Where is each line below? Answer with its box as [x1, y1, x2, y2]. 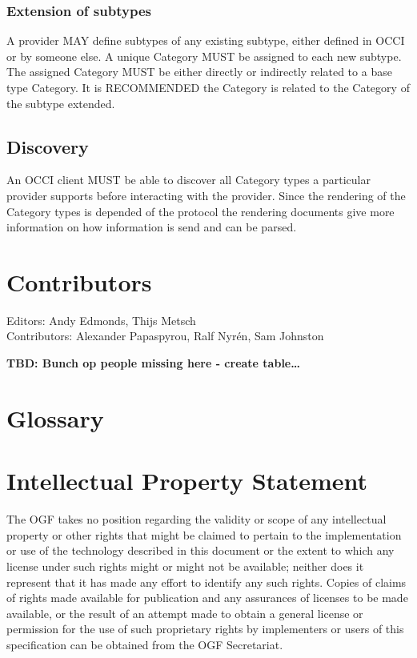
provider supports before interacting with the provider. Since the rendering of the [6, 187, 406, 203]
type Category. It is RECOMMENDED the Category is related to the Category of [6, 79, 410, 95]
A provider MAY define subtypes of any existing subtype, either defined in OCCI [6, 32, 405, 49]
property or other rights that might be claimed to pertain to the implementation [6, 526, 402, 543]
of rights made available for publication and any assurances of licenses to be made [6, 589, 408, 606]
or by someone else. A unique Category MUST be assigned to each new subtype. [6, 47, 402, 64]
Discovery [6, 134, 89, 158]
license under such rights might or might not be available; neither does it [6, 557, 364, 574]
